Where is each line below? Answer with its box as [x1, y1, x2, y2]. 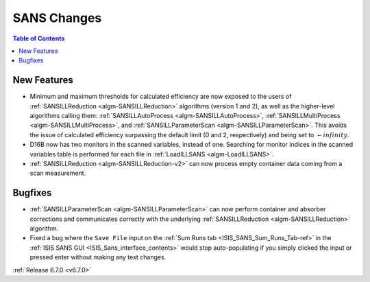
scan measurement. [29, 169, 86, 178]
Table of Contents [12, 34, 65, 43]
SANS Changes [12, 10, 102, 25]
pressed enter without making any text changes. [29, 253, 166, 261]
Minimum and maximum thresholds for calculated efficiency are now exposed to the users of [29, 93, 292, 101]
